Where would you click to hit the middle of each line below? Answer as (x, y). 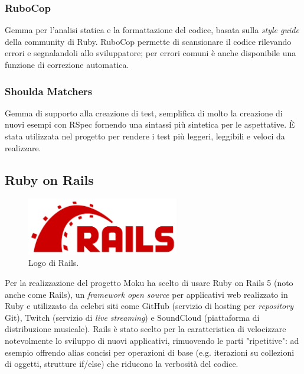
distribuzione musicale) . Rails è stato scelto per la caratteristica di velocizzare (146, 329)
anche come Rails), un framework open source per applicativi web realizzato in (146, 294)
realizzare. (23, 147)
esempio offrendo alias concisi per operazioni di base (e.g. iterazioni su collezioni (150, 352)
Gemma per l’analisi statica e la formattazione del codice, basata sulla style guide (152, 30)
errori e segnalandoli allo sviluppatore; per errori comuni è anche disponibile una (151, 53)
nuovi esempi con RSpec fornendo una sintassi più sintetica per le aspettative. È (150, 124)
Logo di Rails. (54, 263)
